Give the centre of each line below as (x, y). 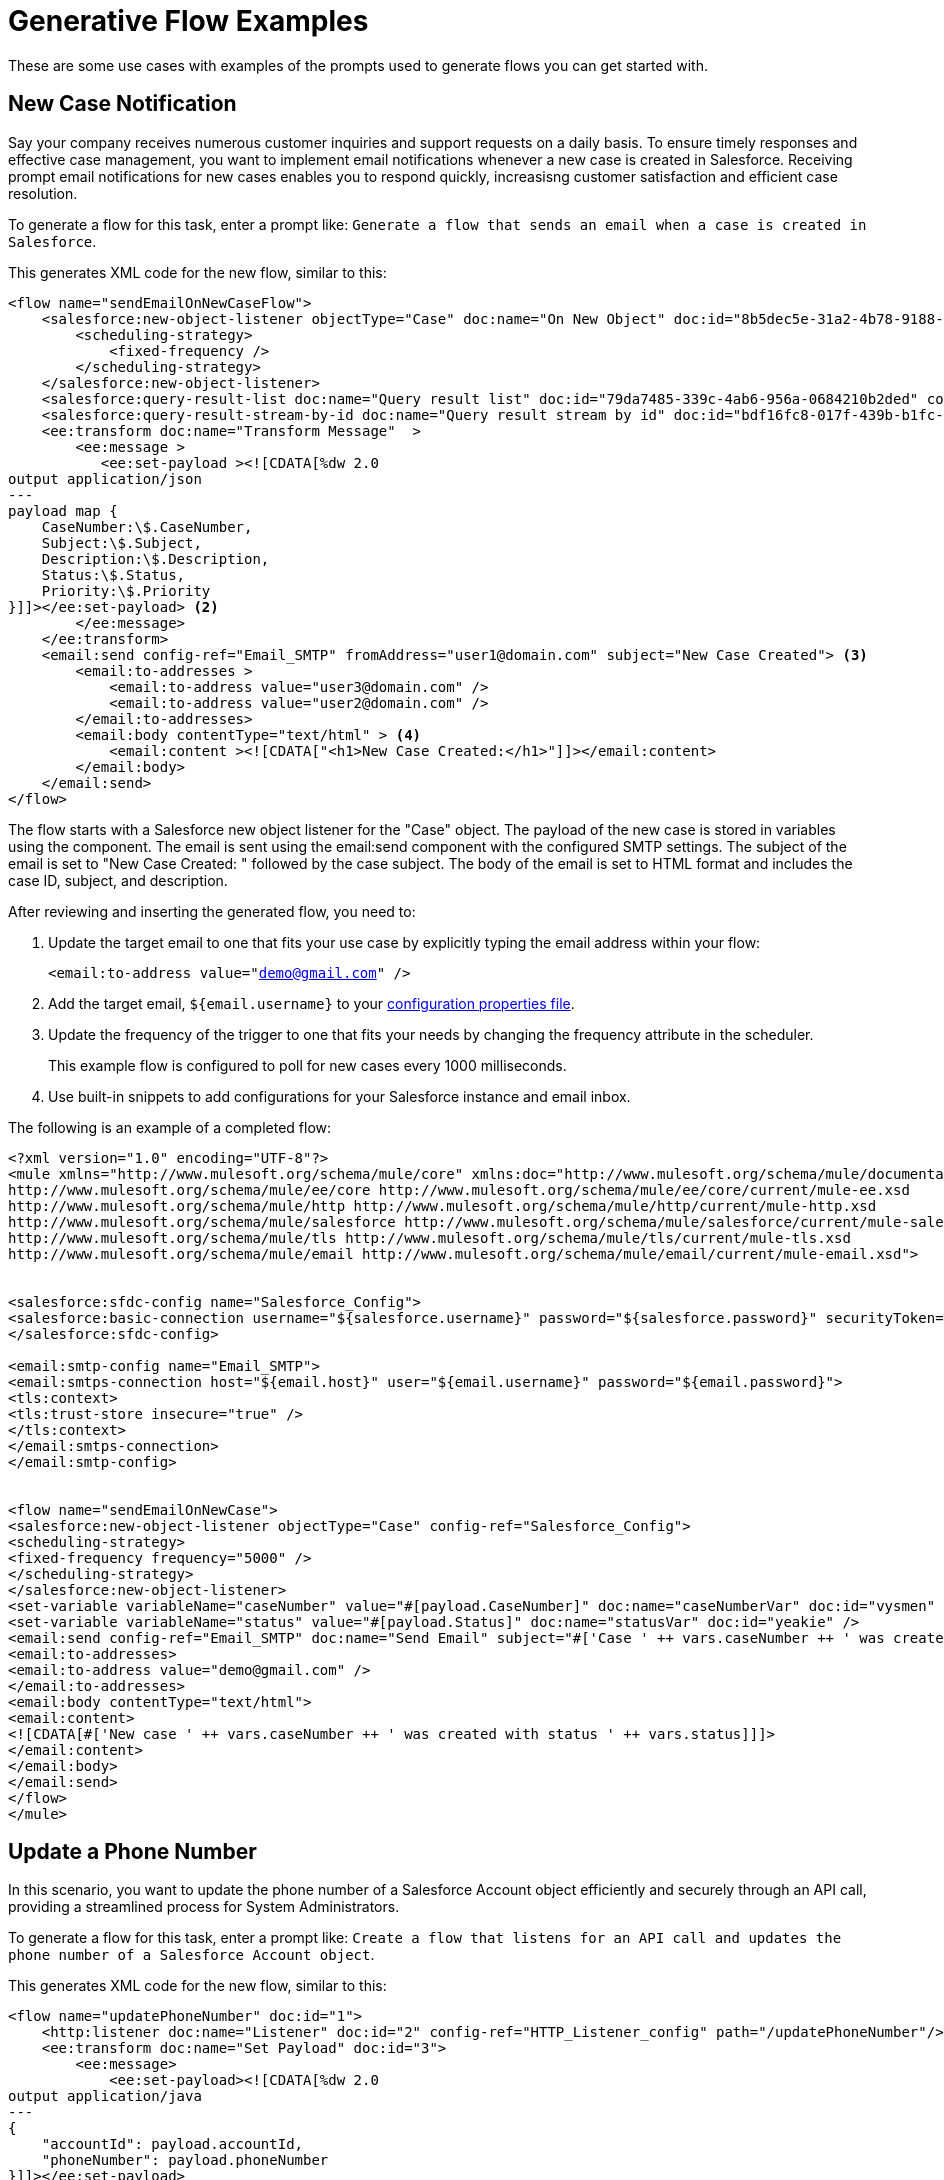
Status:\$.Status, (113, 574)
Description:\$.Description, (155, 558)
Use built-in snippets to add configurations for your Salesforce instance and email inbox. (339, 1096)
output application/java (105, 2096)
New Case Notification (122, 104)
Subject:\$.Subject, (121, 542)
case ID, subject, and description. (118, 880)
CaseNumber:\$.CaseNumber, (147, 526)
